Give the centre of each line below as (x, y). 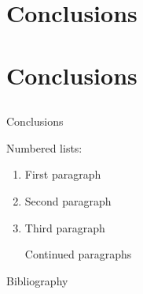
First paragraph (63, 174)
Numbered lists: (44, 147)
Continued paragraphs (78, 254)
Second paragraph (68, 200)
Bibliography (37, 280)
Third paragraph (65, 227)
